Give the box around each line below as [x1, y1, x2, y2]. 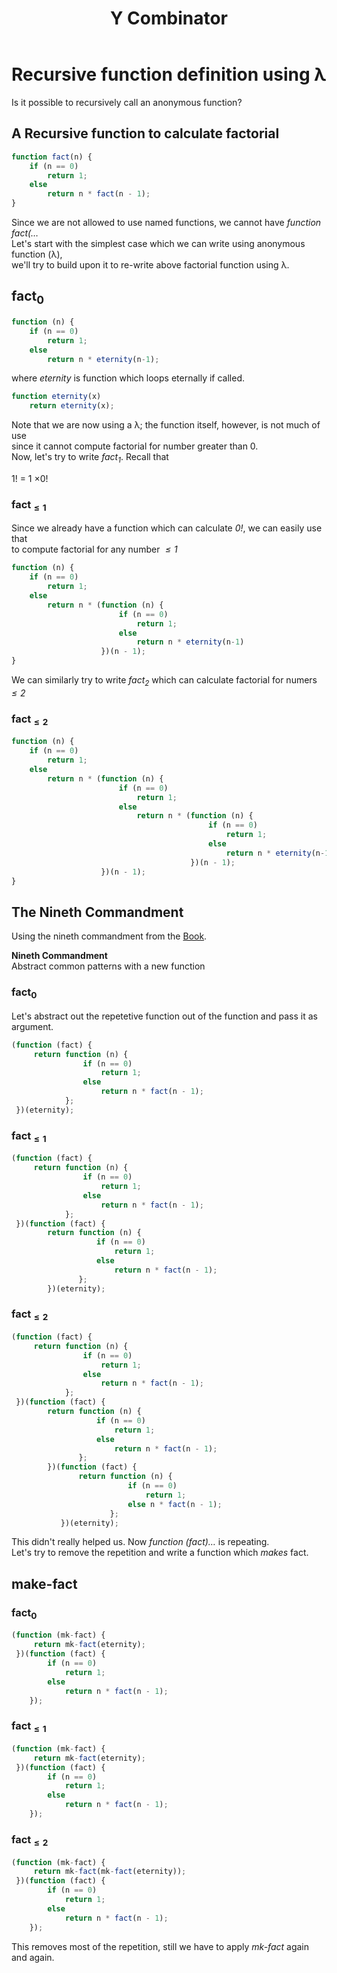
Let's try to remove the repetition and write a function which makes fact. [11, 1547, 309, 1559]
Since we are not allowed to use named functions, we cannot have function [11, 217, 322, 228]
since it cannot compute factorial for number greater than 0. [11, 440, 259, 452]
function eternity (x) [11, 392, 102, 402]
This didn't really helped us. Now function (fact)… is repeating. [11, 1536, 270, 1548]
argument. [11, 1020, 54, 1032]
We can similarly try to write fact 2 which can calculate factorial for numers [11, 674, 318, 688]
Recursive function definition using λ [11, 63, 327, 86]
